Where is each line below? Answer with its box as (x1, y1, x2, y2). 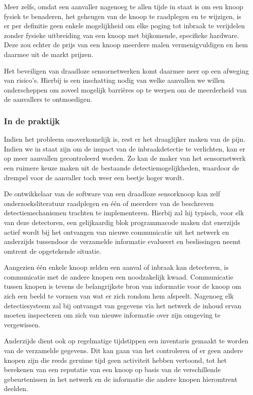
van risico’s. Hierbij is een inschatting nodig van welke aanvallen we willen (4, 75, 225, 85)
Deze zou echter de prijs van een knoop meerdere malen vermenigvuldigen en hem (4, 39, 248, 50)
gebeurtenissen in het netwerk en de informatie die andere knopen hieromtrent (4, 374, 237, 384)
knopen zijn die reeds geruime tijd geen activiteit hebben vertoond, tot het (4, 355, 227, 365)
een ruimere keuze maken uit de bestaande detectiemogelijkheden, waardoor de (4, 162, 239, 172)
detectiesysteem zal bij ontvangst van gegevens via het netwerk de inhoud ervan (4, 300, 241, 310)
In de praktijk (4, 114, 60, 127)
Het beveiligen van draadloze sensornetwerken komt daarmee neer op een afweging (4, 65, 249, 75)
